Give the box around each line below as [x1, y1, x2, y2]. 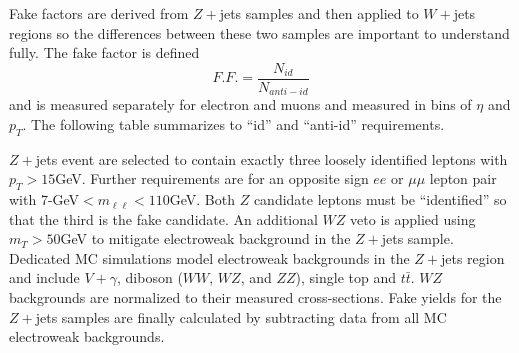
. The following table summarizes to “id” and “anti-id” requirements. [22, 113, 445, 134]
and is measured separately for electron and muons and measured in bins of [9, 94, 472, 115]
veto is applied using [350, 208, 476, 229]
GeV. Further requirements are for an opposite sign [55, 168, 369, 189]
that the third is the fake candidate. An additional [9, 208, 318, 229]
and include [9, 267, 80, 288]
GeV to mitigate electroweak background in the [60, 228, 351, 249]
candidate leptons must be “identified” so [253, 189, 507, 210]
